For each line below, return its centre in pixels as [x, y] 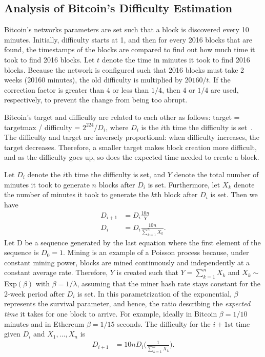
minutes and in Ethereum [44, 323]
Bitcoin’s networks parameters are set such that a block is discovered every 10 [127, 29]
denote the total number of [216, 174]
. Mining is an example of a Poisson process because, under [156, 252]
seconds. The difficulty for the [164, 323]
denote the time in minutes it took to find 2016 [176, 59]
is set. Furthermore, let [184, 184]
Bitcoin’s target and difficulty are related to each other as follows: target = [122, 117]
